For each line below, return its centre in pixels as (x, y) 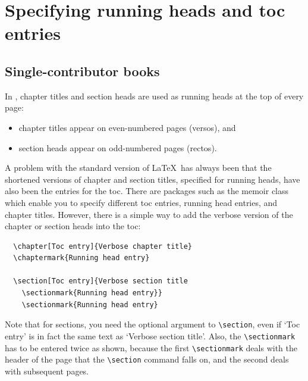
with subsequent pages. (47, 371)
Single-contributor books (82, 71)
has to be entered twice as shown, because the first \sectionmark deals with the (151, 347)
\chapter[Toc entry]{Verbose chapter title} (103, 246)
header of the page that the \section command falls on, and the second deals (147, 359)
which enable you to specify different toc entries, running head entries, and (141, 202)
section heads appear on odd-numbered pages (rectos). (118, 147)
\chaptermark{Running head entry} (81, 258)
